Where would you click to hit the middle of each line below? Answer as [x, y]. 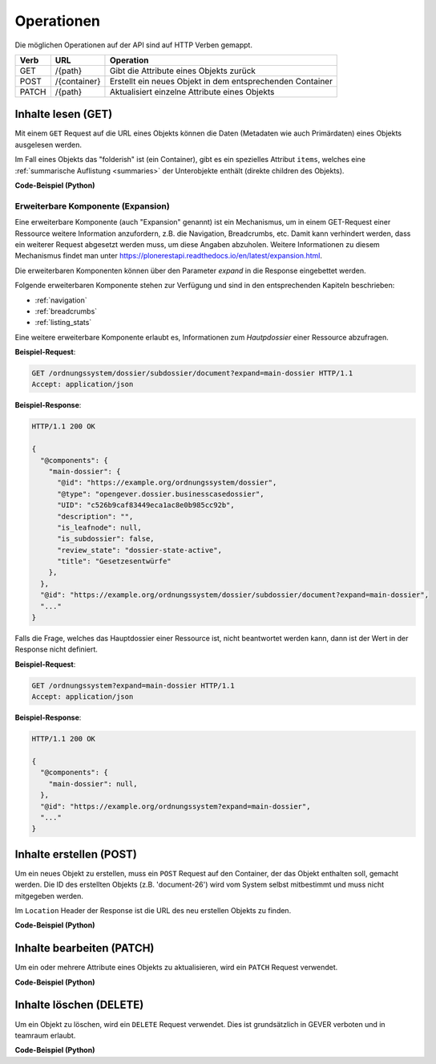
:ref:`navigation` [61, 300]
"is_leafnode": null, [99, 527]
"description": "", [95, 516]
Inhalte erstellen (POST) [76, 854]
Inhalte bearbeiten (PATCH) [85, 948]
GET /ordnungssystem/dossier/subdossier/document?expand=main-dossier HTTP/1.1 [192, 374]
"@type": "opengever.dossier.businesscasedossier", [161, 494]
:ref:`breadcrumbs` [66, 311]
